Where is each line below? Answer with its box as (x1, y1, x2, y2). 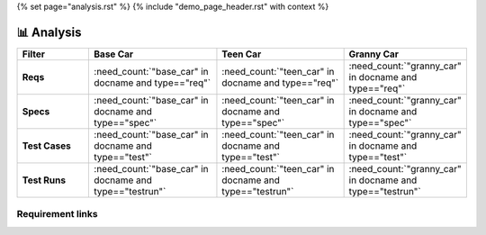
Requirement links (16, 208, 98, 221)
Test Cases (22, 140, 71, 152)
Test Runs (22, 174, 67, 186)
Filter (22, 48, 45, 60)
